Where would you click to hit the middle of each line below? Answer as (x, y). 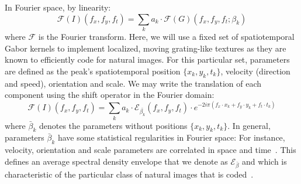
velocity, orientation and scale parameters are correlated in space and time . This (150, 150)
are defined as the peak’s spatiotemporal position (93, 71)
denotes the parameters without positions (113, 125)
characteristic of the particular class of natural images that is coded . (129, 174)
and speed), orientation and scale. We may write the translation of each (133, 83)
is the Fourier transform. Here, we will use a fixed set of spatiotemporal (166, 36)
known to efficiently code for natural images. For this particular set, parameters (147, 59)
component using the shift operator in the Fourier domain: (110, 95)
